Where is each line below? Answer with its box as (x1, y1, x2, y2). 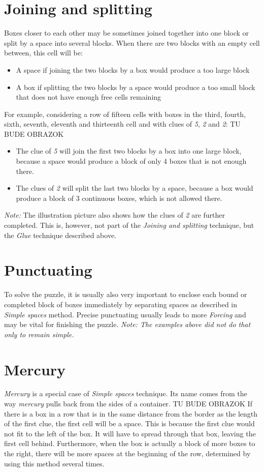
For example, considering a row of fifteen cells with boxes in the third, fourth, (4, 108, 246, 119)
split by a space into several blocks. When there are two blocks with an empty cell (4, 37, 260, 48)
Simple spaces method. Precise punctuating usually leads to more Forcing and (4, 309, 246, 319)
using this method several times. (4, 458, 105, 468)
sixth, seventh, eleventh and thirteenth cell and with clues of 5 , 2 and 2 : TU (4, 119, 241, 129)
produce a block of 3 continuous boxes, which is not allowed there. (16, 192, 222, 203)
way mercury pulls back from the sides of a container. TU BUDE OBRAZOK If (4, 398, 252, 409)
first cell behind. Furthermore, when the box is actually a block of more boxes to (4, 438, 255, 449)
